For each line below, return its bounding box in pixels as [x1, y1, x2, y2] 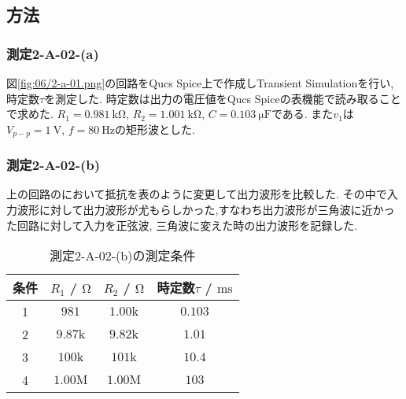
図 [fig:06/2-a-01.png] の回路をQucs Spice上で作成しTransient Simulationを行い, [6, 75, 394, 91]
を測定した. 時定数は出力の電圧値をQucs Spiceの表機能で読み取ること [44, 90, 401, 106]
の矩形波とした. [115, 120, 195, 137]
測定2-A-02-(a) [6, 43, 99, 63]
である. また [271, 105, 334, 122]
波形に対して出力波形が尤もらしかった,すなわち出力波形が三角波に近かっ [17, 201, 395, 218]
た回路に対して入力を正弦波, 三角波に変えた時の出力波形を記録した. [6, 216, 358, 233]
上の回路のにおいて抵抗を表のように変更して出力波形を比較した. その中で [6, 186, 387, 202]
